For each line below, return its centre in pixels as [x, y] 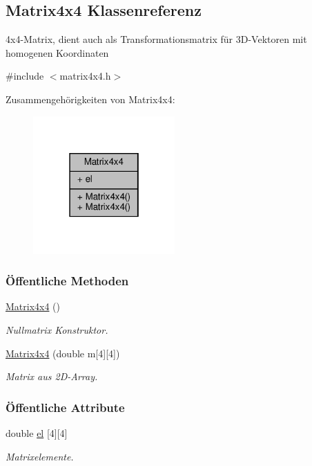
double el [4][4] [37, 432]
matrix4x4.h [85, 76]
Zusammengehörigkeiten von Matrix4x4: [90, 99]
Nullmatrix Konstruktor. [57, 329]
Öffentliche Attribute [65, 407]
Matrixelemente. [40, 456]
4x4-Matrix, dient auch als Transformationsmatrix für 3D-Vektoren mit [156, 39]
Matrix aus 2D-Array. [52, 376]
